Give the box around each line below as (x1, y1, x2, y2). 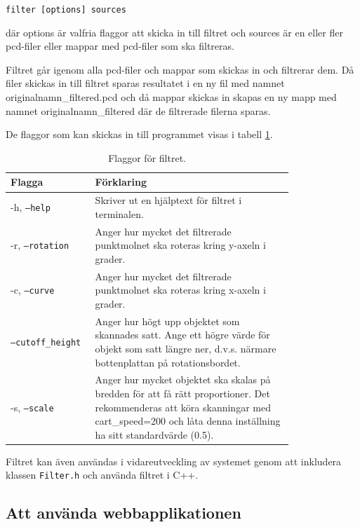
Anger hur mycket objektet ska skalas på (95, 372, 271, 387)
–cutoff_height (11, 338, 81, 348)
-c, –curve (11, 282, 55, 297)
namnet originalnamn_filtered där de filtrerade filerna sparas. (6, 103, 271, 118)
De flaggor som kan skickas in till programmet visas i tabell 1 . (6, 127, 273, 142)
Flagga (11, 174, 44, 189)
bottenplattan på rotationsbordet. (95, 355, 241, 369)
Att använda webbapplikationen (6, 502, 241, 523)
